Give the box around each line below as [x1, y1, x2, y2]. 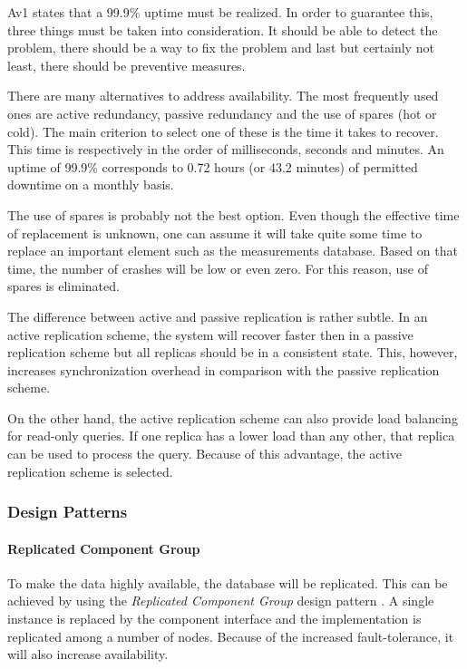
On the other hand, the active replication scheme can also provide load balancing [7, 408, 458, 427]
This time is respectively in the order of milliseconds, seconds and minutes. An [7, 140, 444, 159]
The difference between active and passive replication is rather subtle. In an [7, 306, 428, 325]
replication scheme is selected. [7, 461, 173, 480]
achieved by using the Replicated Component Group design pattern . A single [7, 591, 434, 610]
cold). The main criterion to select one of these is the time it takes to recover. [7, 121, 439, 141]
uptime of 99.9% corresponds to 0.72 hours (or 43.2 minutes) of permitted [7, 157, 418, 176]
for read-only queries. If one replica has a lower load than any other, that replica [7, 426, 455, 445]
